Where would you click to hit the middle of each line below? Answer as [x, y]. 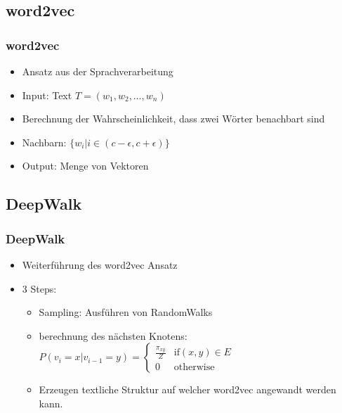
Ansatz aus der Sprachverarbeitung [98, 71]
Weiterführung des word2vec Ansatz [100, 264]
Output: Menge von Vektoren [85, 166]
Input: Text [47, 95]
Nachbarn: [44, 142]
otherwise [194, 368]
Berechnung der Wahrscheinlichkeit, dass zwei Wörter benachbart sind [173, 119]
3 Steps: [39, 288]
